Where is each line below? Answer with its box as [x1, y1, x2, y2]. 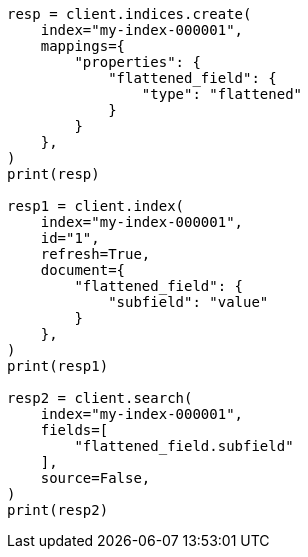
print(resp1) [7, 358, 109, 374]
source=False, [40, 470, 151, 486]
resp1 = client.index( [7, 198, 185, 214]
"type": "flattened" [141, 86, 303, 102]
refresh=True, [40, 246, 151, 262]
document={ [40, 262, 126, 278]
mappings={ [40, 38, 126, 54]
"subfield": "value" [108, 294, 269, 310]
